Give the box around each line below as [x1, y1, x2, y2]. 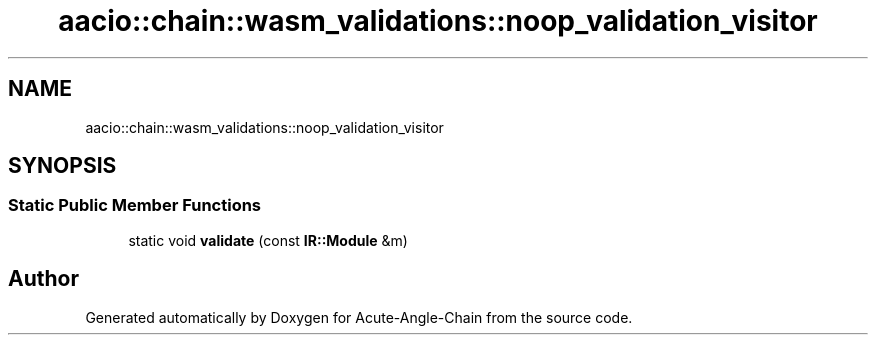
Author [8, 266, 79, 292]
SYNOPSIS [8, 153, 117, 179]
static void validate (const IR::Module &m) [128, 231, 408, 249]
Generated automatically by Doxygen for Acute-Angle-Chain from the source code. [85, 308, 633, 326]
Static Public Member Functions [8, 195, 262, 216]
